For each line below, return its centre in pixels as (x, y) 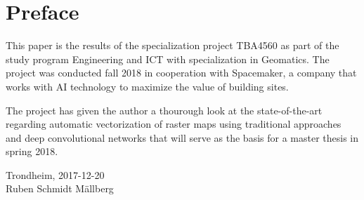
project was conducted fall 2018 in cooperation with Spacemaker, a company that (181, 73)
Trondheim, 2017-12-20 (55, 174)
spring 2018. (32, 151)
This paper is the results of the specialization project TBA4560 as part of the (173, 45)
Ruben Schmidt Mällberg (60, 188)
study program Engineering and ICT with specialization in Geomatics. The (168, 59)
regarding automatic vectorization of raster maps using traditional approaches (174, 124)
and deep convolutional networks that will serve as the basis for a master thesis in (182, 137)
